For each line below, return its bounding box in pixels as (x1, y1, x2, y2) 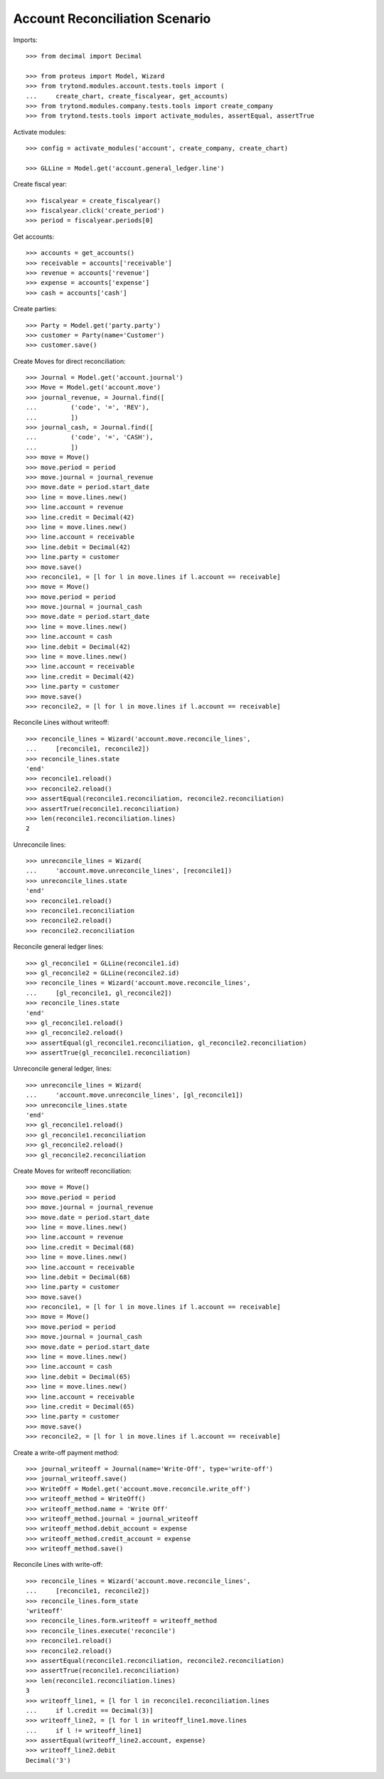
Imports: (13, 36, 38, 44)
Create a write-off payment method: (13, 1448, 119, 1456)
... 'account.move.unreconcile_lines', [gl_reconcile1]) (26, 1091, 243, 1100)
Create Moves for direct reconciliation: (13, 357, 126, 365)
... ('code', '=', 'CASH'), (26, 433, 154, 442)
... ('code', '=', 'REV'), (26, 403, 150, 412)
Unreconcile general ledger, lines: (13, 1065, 112, 1073)
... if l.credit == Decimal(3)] (26, 1706, 154, 1714)
